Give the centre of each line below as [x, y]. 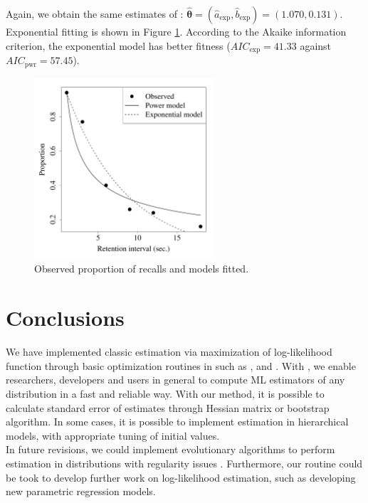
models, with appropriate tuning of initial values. [113, 435]
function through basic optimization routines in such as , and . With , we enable [181, 365]
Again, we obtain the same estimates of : [95, 14]
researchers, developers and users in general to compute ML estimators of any [175, 380]
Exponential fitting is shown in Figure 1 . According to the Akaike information [176, 31]
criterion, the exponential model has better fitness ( [118, 45]
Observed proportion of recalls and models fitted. [142, 269]
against [316, 45]
